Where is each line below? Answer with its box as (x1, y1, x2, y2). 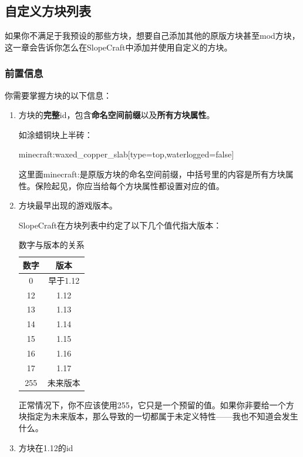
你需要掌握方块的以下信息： (5, 89, 112, 101)
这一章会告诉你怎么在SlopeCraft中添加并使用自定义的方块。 (5, 41, 233, 53)
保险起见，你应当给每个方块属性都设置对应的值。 (35, 179, 224, 191)
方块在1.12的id (18, 441, 73, 453)
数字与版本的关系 (18, 238, 85, 251)
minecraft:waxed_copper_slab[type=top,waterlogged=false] (18, 148, 234, 160)
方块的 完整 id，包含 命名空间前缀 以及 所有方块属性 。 (18, 109, 215, 121)
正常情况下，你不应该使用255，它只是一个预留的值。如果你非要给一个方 (18, 398, 294, 411)
